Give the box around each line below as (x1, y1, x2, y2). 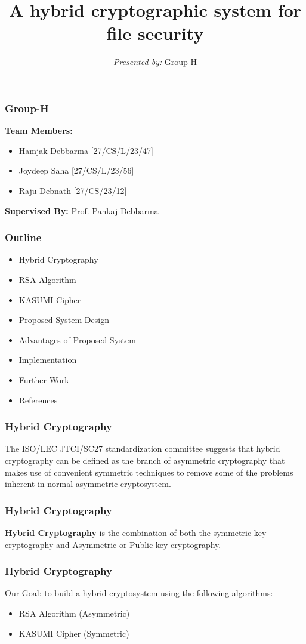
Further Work (18, 373, 69, 386)
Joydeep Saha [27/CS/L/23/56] (18, 164, 134, 177)
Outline (5, 230, 42, 245)
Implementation (18, 353, 77, 366)
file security (106, 21, 204, 45)
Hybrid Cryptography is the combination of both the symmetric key (5, 526, 267, 538)
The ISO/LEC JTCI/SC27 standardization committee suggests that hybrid (5, 442, 280, 455)
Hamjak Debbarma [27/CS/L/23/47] (18, 144, 154, 156)
